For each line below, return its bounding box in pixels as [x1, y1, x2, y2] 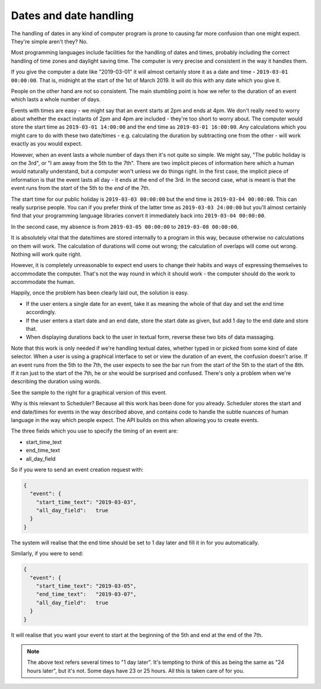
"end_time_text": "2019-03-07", [36, 591, 137, 598]
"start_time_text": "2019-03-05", [36, 582, 137, 589]
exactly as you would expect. [11, 140, 83, 147]
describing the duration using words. [11, 378, 101, 385]
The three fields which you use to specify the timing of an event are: [11, 427, 178, 434]
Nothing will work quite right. [11, 250, 82, 257]
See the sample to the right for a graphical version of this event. [11, 389, 168, 396]
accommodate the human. [11, 278, 75, 285]
